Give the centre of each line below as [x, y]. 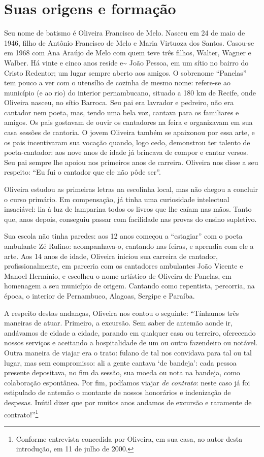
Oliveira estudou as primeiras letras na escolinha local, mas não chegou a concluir [131, 189]
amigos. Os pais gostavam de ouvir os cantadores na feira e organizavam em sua [128, 122]
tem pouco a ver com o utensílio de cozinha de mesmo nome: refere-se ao [117, 83]
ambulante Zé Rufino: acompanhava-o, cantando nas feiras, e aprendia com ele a [129, 246]
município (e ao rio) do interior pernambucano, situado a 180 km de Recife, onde [130, 92]
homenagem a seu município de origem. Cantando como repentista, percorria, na [129, 286]
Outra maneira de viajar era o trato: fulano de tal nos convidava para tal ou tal [128, 352]
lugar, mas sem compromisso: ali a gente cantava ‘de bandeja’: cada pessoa [120, 362]
